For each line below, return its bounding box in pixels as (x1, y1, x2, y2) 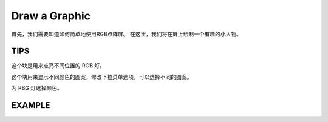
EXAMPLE (11, 100, 50, 110)
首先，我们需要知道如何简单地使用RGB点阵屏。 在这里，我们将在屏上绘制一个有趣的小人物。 (11, 30, 242, 38)
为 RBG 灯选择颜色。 (11, 84, 63, 92)
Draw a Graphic (11, 9, 91, 22)
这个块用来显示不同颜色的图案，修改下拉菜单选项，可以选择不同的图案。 (11, 73, 193, 80)
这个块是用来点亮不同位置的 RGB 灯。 (11, 62, 106, 69)
